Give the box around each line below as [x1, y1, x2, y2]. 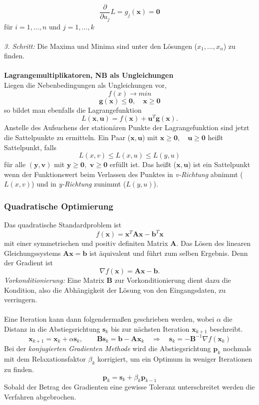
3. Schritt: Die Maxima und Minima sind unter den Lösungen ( [4, 40, 198, 51]
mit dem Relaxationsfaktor [4, 354, 86, 364]
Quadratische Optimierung [4, 200, 113, 212]
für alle [4, 159, 26, 170]
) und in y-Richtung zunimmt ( [31, 179, 126, 189]
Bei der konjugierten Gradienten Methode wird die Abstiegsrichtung [4, 343, 211, 354]
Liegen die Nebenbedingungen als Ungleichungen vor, [4, 80, 167, 90]
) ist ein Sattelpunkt [188, 159, 251, 170]
